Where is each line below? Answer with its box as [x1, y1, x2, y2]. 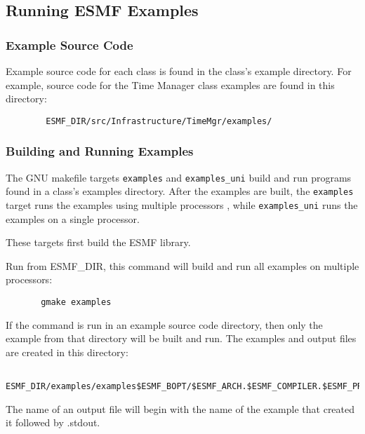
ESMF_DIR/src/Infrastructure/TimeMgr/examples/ [46, 116, 272, 126]
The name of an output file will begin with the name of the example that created [6, 401, 355, 416]
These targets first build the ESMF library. [6, 235, 191, 250]
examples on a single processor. [6, 211, 140, 226]
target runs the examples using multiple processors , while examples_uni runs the [6, 197, 358, 212]
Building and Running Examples [6, 142, 194, 160]
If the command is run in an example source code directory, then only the [6, 317, 323, 332]
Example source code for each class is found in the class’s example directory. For [6, 64, 352, 78]
